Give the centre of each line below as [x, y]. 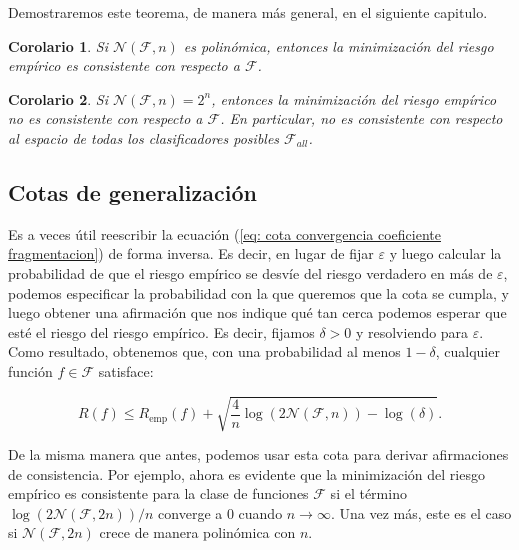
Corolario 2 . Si [58, 98]
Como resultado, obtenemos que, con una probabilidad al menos [204, 351]
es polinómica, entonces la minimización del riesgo [338, 45]
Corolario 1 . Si [58, 45]
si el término [368, 493]
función [30, 370]
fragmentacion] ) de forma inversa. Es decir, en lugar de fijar [191, 253]
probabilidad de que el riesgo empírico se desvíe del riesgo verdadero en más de [250, 272]
